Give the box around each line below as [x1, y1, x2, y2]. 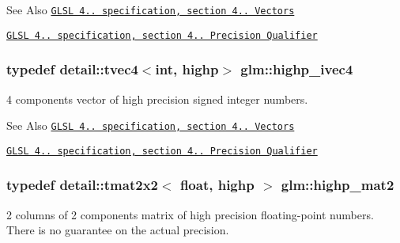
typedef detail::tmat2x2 [6, 175, 158, 195]
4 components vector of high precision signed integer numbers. [6, 90, 308, 107]
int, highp [155, 59, 219, 79]
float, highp [179, 175, 255, 195]
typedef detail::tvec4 [6, 59, 138, 79]
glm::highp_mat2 [281, 175, 394, 195]
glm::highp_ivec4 [240, 59, 353, 79]
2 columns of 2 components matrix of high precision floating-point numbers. [6, 206, 374, 222]
